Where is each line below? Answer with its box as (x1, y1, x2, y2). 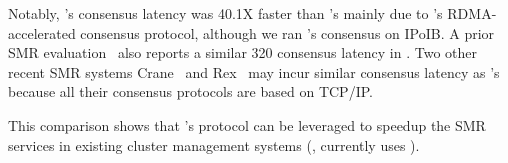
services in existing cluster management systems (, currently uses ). (8, 134, 420, 155)
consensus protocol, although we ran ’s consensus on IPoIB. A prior (80, 22, 495, 43)
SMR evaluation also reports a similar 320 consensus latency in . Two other (8, 42, 478, 63)
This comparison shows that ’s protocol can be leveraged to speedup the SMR (8, 114, 486, 135)
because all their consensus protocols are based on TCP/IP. (8, 81, 373, 102)
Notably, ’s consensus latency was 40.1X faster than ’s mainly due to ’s (8, 3, 443, 23)
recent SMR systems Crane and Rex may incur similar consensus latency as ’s (8, 61, 500, 82)
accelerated (8, 22, 76, 43)
